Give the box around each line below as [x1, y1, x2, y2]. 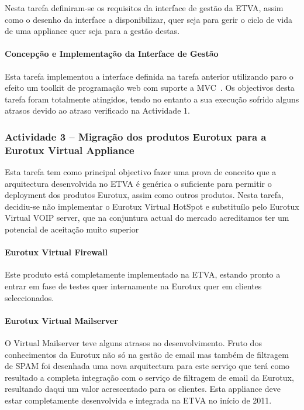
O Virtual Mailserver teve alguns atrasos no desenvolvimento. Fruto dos [5, 337, 262, 349]
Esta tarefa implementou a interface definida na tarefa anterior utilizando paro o [5, 70, 293, 82]
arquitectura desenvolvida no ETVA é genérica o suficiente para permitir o [5, 177, 272, 189]
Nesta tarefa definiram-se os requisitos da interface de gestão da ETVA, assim [5, 2, 284, 13]
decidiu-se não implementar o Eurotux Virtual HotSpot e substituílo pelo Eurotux [5, 200, 299, 212]
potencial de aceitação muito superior [5, 223, 139, 235]
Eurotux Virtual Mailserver [5, 314, 118, 326]
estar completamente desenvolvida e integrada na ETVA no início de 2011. [5, 394, 272, 406]
